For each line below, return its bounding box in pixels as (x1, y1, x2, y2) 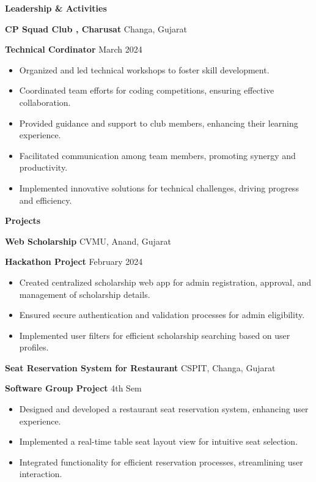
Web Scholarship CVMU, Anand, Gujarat (5, 234, 171, 247)
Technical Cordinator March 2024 (5, 43, 142, 56)
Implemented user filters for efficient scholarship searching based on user (19, 328, 290, 341)
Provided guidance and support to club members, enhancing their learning (19, 116, 298, 129)
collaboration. (19, 95, 71, 108)
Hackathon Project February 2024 (5, 255, 143, 268)
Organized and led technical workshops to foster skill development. (19, 63, 270, 76)
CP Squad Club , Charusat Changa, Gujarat (5, 22, 188, 35)
